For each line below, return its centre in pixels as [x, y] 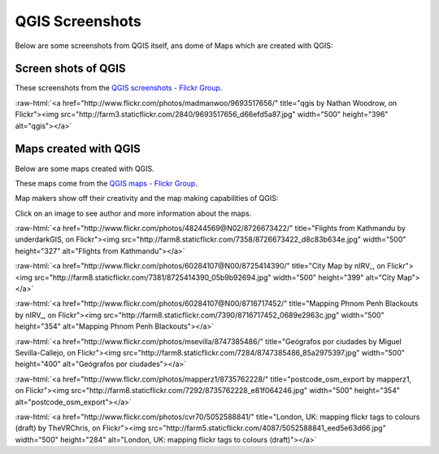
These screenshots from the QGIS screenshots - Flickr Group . [119, 88]
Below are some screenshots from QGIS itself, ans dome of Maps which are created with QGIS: [174, 46]
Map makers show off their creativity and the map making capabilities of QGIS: [147, 199]
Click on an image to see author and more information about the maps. [133, 213]
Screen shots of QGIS [70, 69]
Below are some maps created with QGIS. [85, 168]
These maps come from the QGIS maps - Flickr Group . [106, 183]
